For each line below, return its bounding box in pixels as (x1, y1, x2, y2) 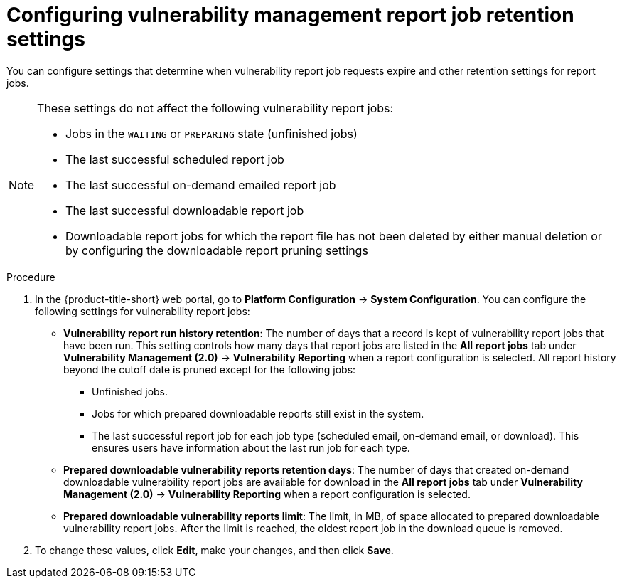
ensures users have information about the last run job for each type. (92, 441, 410, 454)
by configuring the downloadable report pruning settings (65, 243, 368, 258)
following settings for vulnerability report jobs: (35, 304, 250, 317)
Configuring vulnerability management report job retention (6, 3, 574, 27)
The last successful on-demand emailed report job (65, 177, 336, 192)
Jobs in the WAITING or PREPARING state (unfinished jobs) (65, 126, 358, 141)
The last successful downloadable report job (65, 203, 304, 218)
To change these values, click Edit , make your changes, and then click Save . (35, 543, 394, 556)
